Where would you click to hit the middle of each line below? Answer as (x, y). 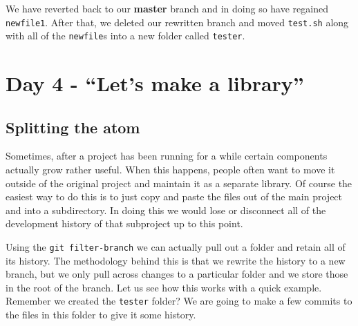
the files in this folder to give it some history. (101, 315)
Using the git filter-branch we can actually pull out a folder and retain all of (176, 247)
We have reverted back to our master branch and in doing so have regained (167, 8)
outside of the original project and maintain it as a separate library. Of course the (179, 183)
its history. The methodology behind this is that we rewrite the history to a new (176, 260)
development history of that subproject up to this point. (124, 223)
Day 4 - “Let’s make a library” (155, 83)
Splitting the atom (73, 127)
